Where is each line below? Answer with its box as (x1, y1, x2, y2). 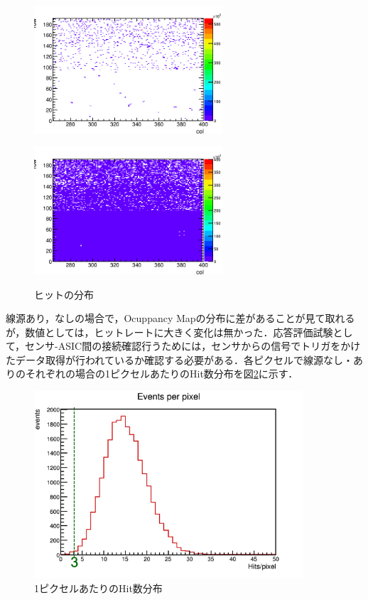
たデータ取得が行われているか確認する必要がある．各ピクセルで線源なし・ (6, 352, 353, 367)
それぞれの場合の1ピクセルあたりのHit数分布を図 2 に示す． (25, 366, 298, 381)
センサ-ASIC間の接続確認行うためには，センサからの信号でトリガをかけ (25, 338, 361, 353)
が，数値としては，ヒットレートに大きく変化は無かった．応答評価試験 (6, 324, 333, 339)
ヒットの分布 (34, 286, 94, 301)
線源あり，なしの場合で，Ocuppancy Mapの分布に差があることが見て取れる (6, 311, 355, 326)
